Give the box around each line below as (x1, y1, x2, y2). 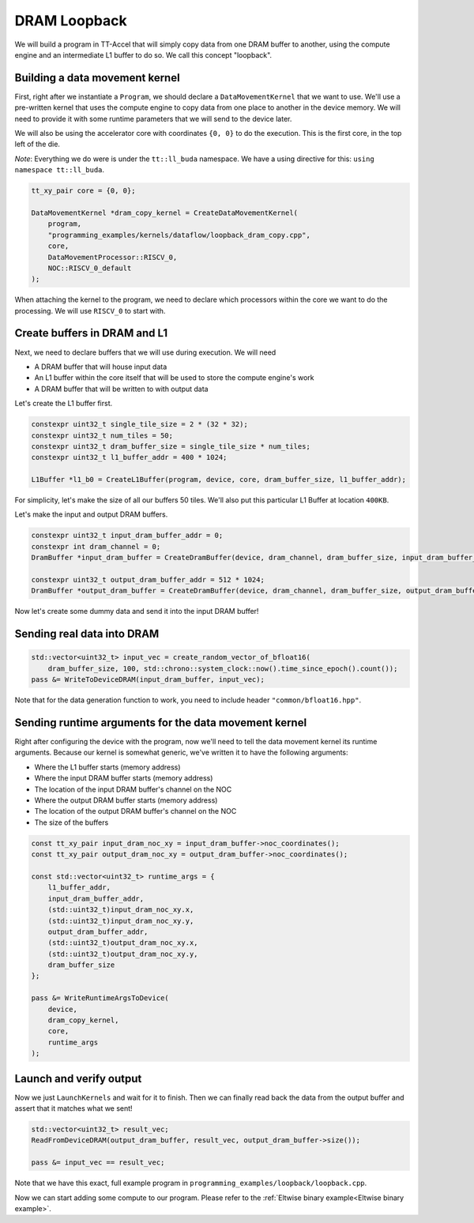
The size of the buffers (34, 818, 109, 827)
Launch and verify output (14, 1071, 142, 1086)
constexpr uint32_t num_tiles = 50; (31, 431, 174, 440)
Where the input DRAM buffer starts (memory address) (34, 773, 213, 783)
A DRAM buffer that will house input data (34, 362, 167, 371)
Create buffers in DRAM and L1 (14, 326, 168, 340)
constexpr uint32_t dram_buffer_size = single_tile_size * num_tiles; (31, 442, 311, 450)
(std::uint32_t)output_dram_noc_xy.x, (47, 939, 198, 947)
